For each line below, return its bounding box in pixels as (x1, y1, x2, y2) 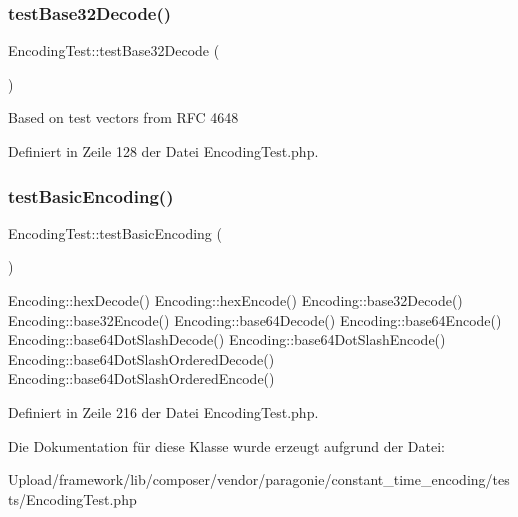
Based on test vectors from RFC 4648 (8, 107, 239, 128)
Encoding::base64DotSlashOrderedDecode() (8, 348, 275, 369)
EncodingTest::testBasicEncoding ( (8, 222, 222, 243)
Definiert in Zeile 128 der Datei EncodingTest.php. (8, 141, 319, 161)
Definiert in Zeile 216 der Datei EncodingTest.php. (8, 401, 319, 422)
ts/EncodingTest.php (8, 488, 137, 509)
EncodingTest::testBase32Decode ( (8, 40, 220, 61)
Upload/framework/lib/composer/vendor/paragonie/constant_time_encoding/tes (8, 469, 510, 490)
